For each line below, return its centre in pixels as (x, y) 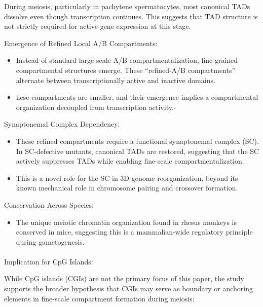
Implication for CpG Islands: (49, 261)
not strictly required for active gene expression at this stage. (98, 26)
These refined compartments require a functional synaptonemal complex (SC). (137, 141)
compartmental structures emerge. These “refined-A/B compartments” (126, 70)
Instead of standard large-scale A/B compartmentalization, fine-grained (127, 60)
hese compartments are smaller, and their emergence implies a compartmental (137, 97)
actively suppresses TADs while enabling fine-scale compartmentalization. (130, 161)
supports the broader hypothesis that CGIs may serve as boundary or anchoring (128, 289)
